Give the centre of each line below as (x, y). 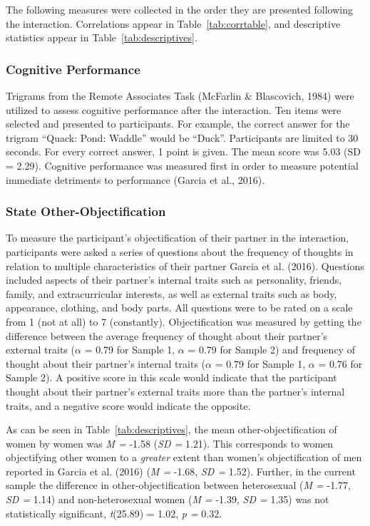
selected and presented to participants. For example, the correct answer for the (178, 124)
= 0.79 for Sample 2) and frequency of (271, 350)
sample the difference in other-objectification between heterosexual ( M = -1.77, (178, 485)
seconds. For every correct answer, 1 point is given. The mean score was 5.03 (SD (184, 151)
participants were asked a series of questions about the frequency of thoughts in (180, 251)
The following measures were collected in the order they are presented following (179, 9)
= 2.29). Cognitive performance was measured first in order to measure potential (182, 165)
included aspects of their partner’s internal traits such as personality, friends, (174, 280)
